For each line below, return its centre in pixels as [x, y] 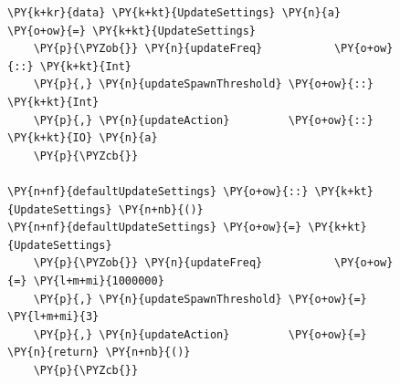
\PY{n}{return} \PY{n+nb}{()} [99, 353]
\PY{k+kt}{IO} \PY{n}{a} [83, 138]
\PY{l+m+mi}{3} [53, 317]
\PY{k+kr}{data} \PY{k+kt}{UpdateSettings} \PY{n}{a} [174, 13]
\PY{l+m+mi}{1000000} [99, 280]
